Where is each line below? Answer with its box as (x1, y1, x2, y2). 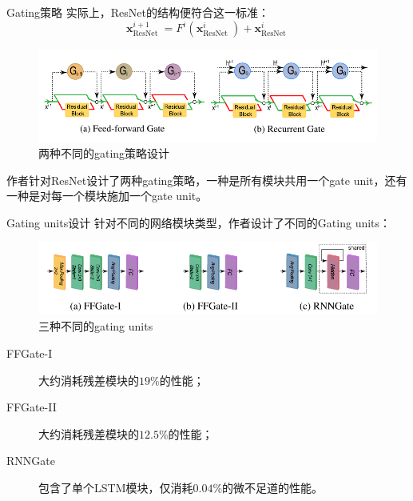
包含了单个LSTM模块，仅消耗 (38, 479, 193, 496)
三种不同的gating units (38, 318, 153, 335)
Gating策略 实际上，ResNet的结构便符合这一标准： (6, 4, 269, 20)
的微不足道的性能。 (222, 479, 324, 496)
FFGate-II (6, 399, 57, 415)
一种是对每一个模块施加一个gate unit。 (6, 187, 208, 204)
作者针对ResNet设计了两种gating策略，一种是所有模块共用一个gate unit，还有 (6, 171, 407, 188)
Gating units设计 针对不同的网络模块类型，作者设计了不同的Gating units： (6, 214, 391, 230)
